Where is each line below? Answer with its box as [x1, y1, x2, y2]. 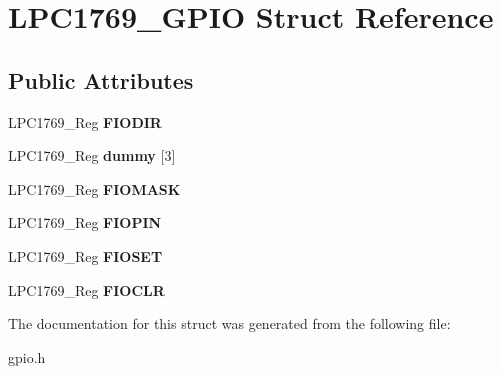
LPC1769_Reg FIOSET [8, 245, 163, 266]
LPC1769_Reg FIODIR [8, 111, 162, 132]
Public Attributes [8, 64, 194, 95]
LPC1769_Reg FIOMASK [8, 178, 181, 199]
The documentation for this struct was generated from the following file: [8, 313, 451, 334]
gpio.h [8, 346, 46, 367]
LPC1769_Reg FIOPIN [8, 212, 162, 233]
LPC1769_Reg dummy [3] [8, 145, 176, 166]
